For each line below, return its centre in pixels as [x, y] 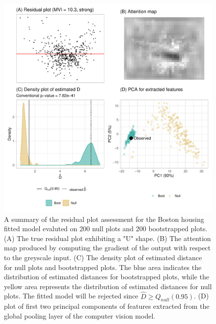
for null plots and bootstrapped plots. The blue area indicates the [103, 267]
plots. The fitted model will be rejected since [71, 296]
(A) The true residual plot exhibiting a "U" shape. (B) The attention [108, 238]
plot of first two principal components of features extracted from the [107, 306]
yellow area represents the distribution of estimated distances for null [108, 286]
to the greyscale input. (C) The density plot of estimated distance [103, 257]
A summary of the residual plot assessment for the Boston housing [104, 219]
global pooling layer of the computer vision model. [80, 315]
